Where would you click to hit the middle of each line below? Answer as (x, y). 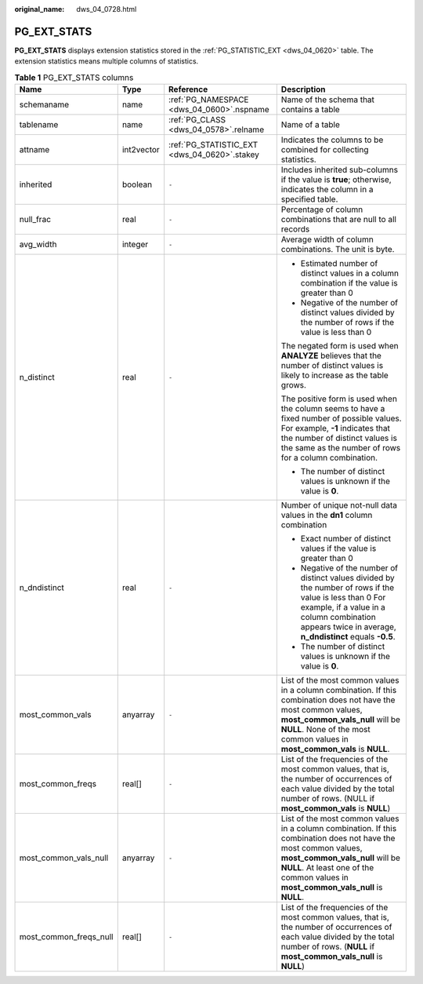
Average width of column (327, 239)
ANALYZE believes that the (331, 355)
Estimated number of (339, 264)
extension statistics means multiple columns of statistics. (107, 61)
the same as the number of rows (341, 448)
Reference (188, 89)
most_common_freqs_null (66, 937)
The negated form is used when (340, 346)
